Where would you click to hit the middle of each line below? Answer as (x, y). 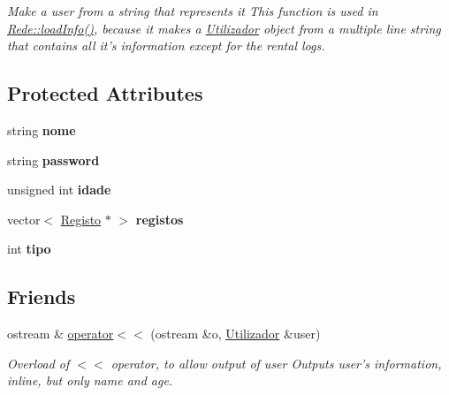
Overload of (38, 363)
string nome (42, 129)
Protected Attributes (105, 93)
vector (24, 219)
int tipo (29, 249)
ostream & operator (61, 334)
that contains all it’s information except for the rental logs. (166, 46)
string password (53, 160)
